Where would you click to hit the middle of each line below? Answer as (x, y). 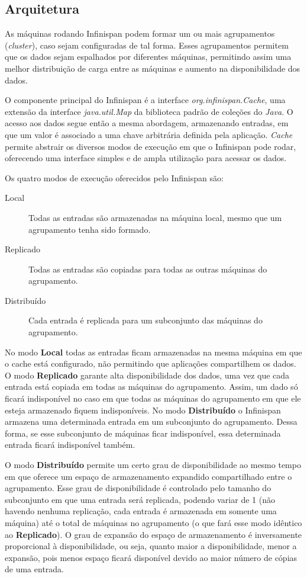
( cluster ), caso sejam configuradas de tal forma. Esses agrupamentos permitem (147, 45)
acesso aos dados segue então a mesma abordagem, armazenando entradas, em (147, 123)
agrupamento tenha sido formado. (90, 229)
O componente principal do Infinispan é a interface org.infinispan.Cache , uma (145, 100)
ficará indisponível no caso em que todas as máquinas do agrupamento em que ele (153, 398)
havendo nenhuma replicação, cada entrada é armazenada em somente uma (141, 511)
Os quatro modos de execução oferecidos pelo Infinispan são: (114, 177)
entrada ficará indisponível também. (70, 445)
